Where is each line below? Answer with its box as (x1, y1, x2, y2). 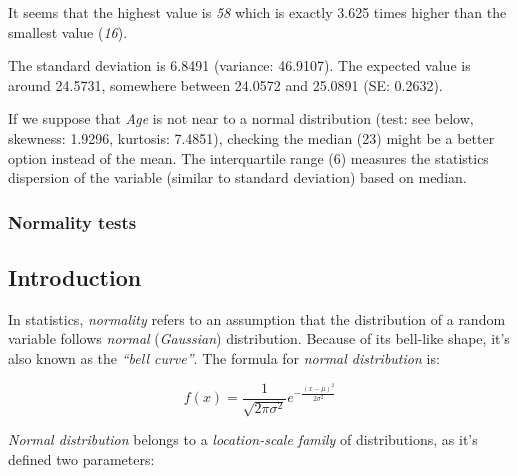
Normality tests (8, 209, 137, 234)
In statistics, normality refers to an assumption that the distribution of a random (8, 308, 506, 329)
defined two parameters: (8, 448, 155, 469)
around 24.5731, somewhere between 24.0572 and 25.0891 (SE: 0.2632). (8, 74, 443, 95)
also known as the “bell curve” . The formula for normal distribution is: (8, 347, 440, 368)
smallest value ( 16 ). (8, 21, 128, 42)
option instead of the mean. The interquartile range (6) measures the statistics (8, 147, 489, 168)
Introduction (8, 261, 142, 292)
